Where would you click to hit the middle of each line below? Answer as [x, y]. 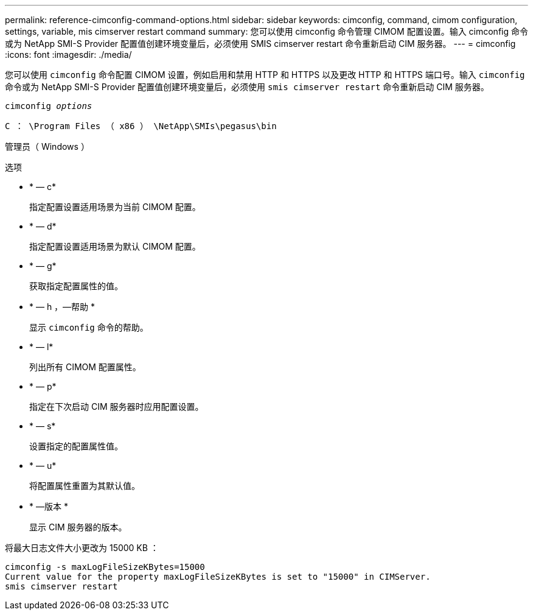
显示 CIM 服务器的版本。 [78, 527]
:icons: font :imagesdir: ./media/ [68, 54]
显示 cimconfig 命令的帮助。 [89, 327]
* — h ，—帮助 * [62, 307]
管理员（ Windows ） [47, 146]
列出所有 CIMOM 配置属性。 [85, 367]
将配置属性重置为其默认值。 [85, 486]
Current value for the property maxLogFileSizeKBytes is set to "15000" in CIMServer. [218, 577]
